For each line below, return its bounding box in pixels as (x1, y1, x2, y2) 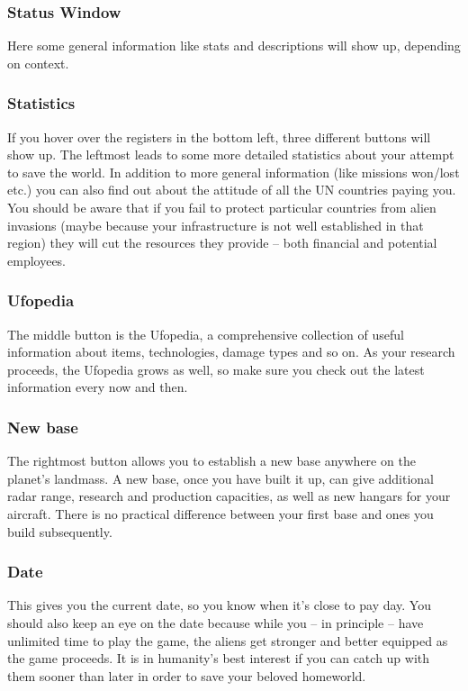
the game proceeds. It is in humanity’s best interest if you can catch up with (7, 649, 430, 668)
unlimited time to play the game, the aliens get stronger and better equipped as (7, 631, 448, 650)
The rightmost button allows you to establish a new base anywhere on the (7, 451, 416, 470)
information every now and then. (7, 377, 188, 396)
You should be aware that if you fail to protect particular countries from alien (7, 198, 436, 216)
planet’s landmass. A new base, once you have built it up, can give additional (7, 468, 434, 487)
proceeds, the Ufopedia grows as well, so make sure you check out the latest (7, 359, 425, 378)
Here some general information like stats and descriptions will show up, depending (7, 36, 461, 55)
